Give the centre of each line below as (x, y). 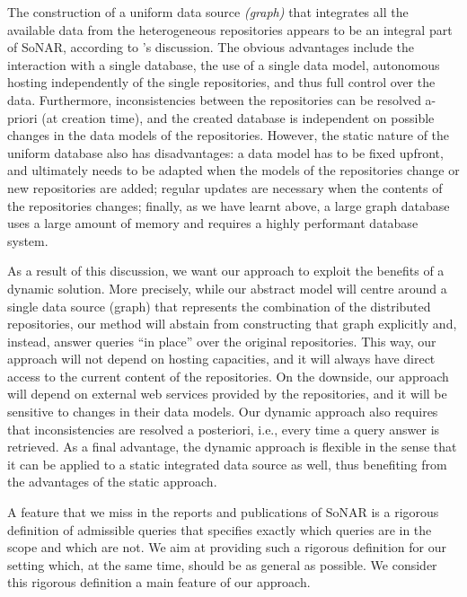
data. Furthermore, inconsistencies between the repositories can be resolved (214, 99)
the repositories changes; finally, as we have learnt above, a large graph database (229, 205)
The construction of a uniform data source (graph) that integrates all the (208, 12)
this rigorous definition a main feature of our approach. (159, 582)
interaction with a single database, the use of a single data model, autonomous (224, 64)
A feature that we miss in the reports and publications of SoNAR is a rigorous (223, 512)
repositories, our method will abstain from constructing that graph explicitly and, (232, 324)
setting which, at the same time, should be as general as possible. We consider (222, 564)
